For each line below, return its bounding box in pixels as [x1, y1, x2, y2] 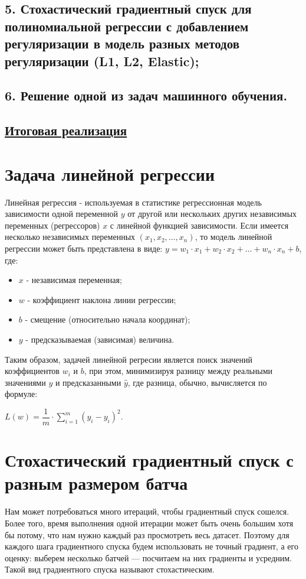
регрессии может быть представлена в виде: [5, 242, 163, 255]
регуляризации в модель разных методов [5, 34, 240, 53]
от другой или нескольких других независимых [127, 207, 297, 220]
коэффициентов [5, 365, 60, 377]
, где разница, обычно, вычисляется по [127, 376, 267, 388]
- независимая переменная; [26, 274, 122, 286]
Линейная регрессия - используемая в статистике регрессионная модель [5, 196, 262, 208]
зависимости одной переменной [5, 207, 119, 220]
